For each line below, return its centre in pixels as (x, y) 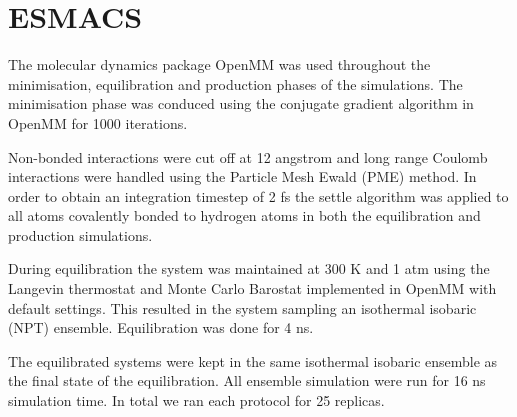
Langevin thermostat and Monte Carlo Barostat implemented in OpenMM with (252, 288)
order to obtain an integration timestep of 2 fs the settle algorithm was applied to (258, 195)
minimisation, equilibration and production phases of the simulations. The (235, 83)
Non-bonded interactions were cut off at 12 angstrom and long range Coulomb (248, 156)
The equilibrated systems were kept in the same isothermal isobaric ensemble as (253, 360)
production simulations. (80, 234)
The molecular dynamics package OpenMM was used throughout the (219, 64)
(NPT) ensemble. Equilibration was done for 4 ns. (161, 327)
